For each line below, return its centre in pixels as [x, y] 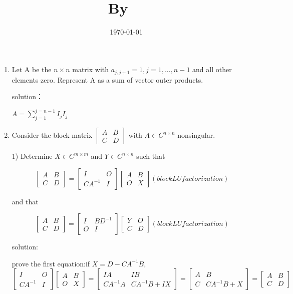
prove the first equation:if [51, 263]
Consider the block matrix [52, 135]
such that [151, 156]
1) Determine [32, 156]
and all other [212, 69]
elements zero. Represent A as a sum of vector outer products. [107, 79]
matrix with [91, 69]
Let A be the [32, 69]
